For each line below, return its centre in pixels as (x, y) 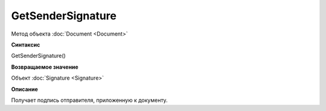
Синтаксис (26, 45)
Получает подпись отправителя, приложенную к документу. (90, 100)
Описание (25, 89)
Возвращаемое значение (45, 67)
